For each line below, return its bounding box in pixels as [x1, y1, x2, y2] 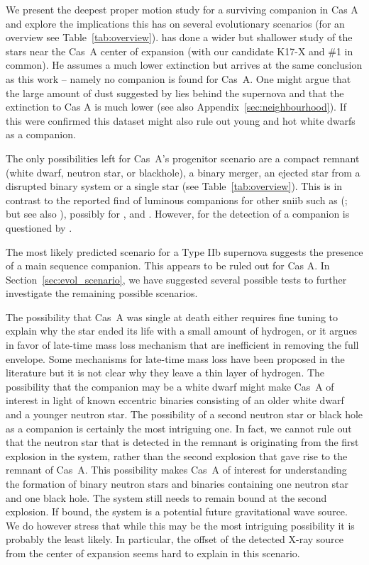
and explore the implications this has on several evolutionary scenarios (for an [6, 16, 345, 30]
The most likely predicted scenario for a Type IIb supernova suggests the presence [6, 244, 363, 259]
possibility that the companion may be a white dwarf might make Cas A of [6, 379, 334, 393]
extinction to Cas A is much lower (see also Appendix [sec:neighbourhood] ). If [6, 99, 346, 114]
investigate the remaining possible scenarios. [6, 286, 198, 301]
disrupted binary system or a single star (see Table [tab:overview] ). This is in [6, 179, 343, 194]
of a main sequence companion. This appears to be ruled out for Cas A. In [6, 258, 330, 273]
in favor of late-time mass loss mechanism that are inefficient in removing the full [6, 337, 359, 352]
